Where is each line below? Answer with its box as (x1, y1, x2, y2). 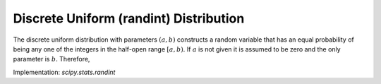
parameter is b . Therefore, (13, 55, 90, 64)
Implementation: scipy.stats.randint (13, 68, 116, 76)
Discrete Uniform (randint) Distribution (13, 11, 245, 26)
